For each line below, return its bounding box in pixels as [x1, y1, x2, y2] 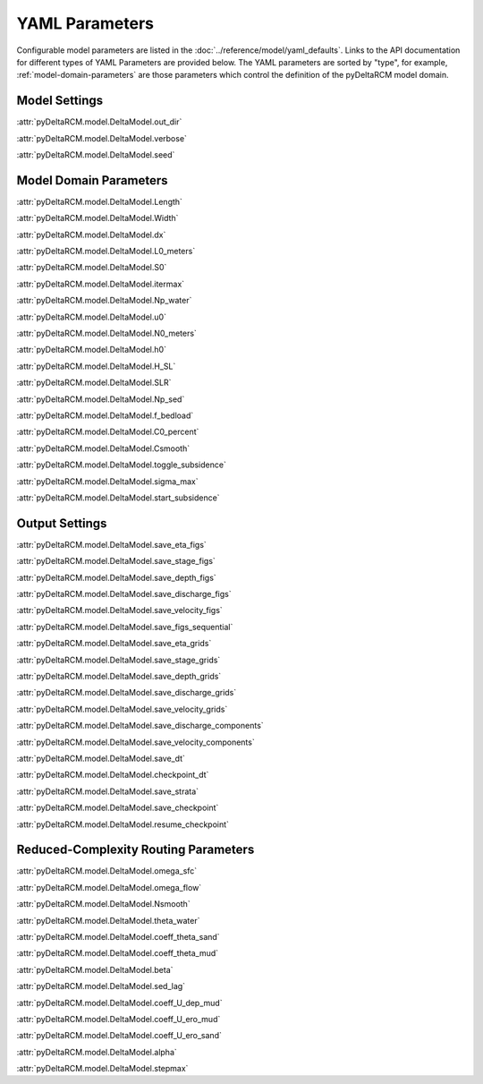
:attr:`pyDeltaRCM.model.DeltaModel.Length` [16, 196, 183, 207]
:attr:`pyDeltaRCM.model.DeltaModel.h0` [16, 345, 167, 355]
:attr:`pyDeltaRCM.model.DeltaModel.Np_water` [16, 295, 192, 306]
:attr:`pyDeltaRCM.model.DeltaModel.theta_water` [16, 915, 200, 926]
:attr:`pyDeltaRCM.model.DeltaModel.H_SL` [16, 361, 176, 371]
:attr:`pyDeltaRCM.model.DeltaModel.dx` [16, 229, 166, 240]
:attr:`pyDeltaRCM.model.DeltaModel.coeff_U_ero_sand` [16, 1030, 223, 1041]
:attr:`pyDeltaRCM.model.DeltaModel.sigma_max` [16, 475, 199, 487]
